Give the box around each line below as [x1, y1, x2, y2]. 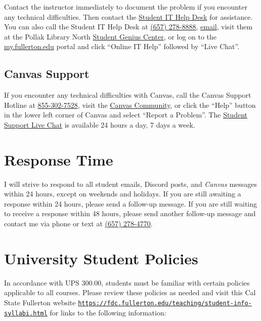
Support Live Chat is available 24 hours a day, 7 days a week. [4, 119, 195, 130]
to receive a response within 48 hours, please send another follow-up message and [4, 208, 256, 219]
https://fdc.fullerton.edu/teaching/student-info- [78, 299, 252, 307]
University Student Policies [4, 248, 198, 268]
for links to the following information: [50, 307, 166, 317]
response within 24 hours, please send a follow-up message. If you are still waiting [4, 198, 257, 209]
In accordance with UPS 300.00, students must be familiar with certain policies [4, 277, 250, 288]
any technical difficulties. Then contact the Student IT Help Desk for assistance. [4, 11, 253, 22]
